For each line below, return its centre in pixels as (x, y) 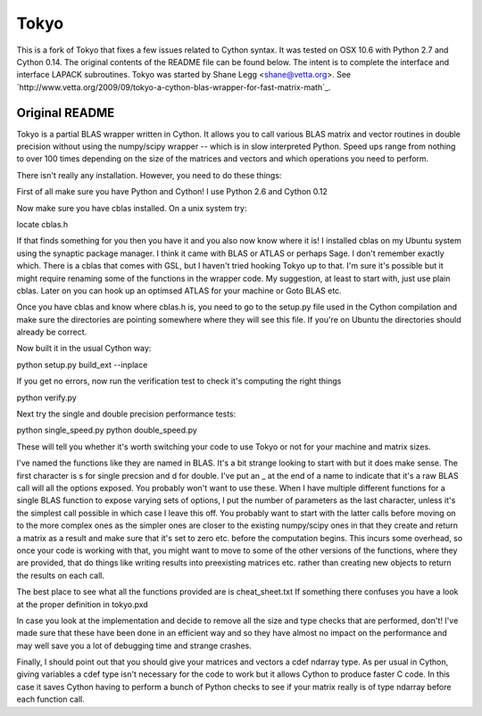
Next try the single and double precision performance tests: (126, 414)
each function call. (50, 699)
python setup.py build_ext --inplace (82, 365)
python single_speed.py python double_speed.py (107, 430)
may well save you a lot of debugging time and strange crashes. (134, 646)
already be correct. (52, 332)
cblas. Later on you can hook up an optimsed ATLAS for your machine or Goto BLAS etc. (179, 291)
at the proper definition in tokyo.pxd (83, 604)
